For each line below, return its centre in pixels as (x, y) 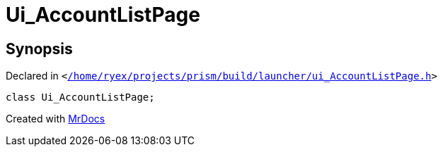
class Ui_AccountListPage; (80, 97)
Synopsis (39, 49)
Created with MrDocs (56, 119)
